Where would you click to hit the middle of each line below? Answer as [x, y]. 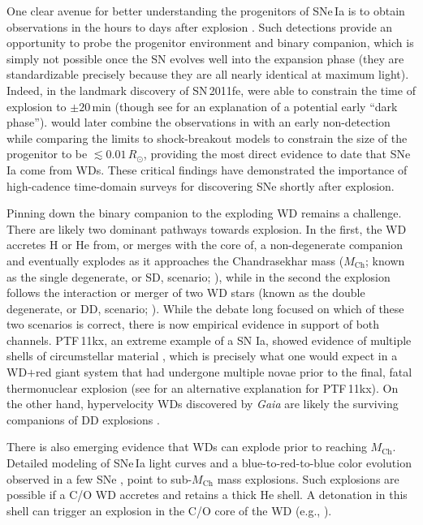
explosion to [37, 106]
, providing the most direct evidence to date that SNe [277, 154]
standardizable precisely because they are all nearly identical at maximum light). [208, 74]
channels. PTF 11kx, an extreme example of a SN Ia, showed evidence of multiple [209, 340]
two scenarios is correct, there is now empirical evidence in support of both [193, 324]
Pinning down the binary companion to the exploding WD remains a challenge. [204, 213]
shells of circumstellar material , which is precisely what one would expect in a [202, 356]
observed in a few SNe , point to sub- [99, 478]
